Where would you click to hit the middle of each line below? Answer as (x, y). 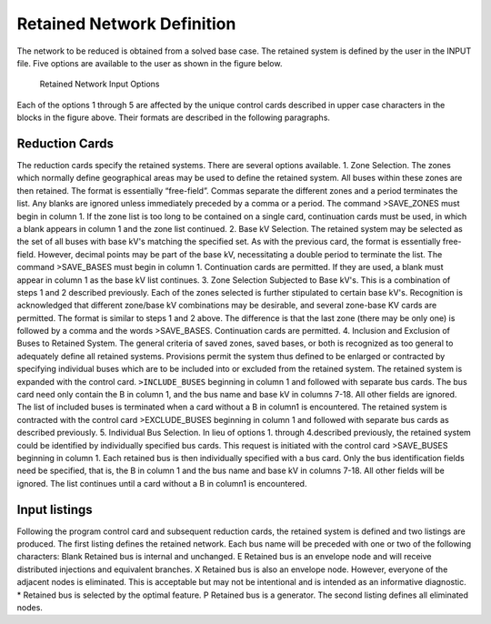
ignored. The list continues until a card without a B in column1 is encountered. (162, 483)
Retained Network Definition (126, 24)
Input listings (55, 509)
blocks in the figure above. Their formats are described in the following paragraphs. (174, 117)
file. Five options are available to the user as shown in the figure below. (150, 63)
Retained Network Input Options (100, 84)
